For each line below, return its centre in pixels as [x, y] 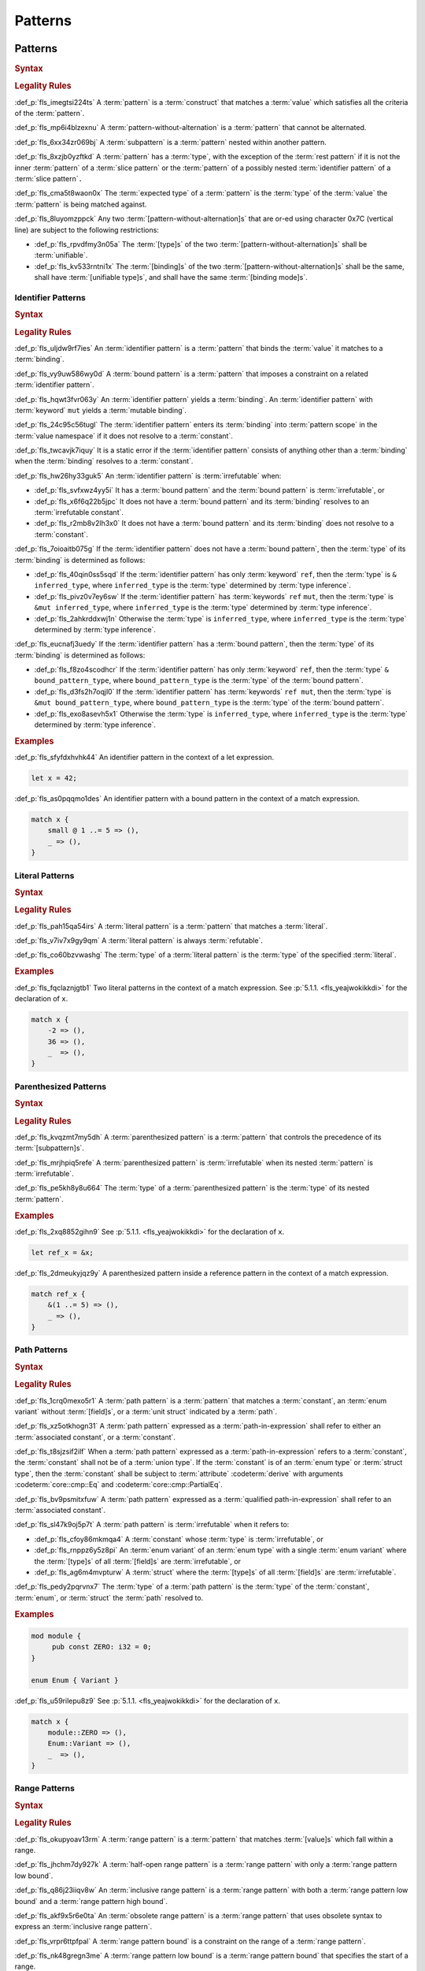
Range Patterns [44, 1788]
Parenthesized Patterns [61, 1086]
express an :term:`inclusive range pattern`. [83, 1927]
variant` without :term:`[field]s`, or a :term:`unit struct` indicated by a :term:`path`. [146, 1411]
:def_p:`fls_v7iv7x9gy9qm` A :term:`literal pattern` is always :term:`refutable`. [139, 941]
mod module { [56, 1636]
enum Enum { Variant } [75, 1680]
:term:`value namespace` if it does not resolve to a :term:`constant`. [124, 436]
